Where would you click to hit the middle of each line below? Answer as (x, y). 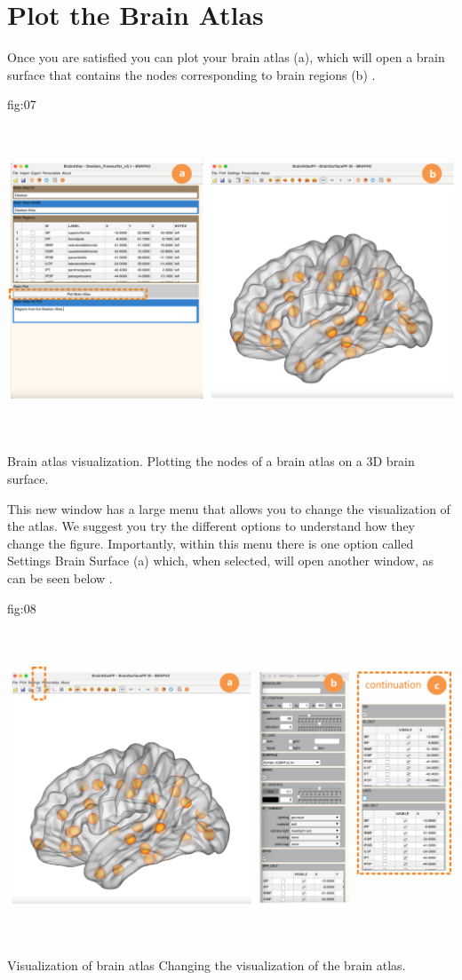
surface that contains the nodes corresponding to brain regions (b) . (191, 74)
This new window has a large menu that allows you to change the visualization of (229, 508)
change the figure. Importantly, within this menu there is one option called (211, 543)
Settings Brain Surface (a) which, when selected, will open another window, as (221, 561)
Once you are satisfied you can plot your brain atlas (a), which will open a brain (226, 57)
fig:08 (22, 608)
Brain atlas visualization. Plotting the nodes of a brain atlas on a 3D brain (211, 461)
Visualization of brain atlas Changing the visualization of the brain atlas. (207, 964)
